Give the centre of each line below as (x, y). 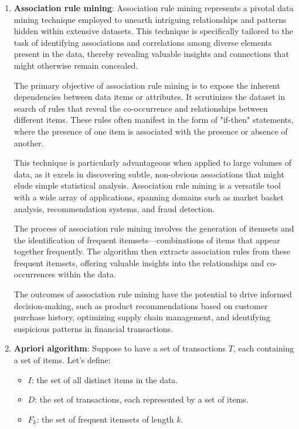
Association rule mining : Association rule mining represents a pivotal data (154, 8)
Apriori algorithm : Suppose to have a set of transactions (120, 348)
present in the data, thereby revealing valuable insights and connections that (151, 54)
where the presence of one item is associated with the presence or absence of (151, 131)
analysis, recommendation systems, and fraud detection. (114, 208)
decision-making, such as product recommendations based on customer (141, 305)
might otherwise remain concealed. (76, 65)
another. (29, 143)
